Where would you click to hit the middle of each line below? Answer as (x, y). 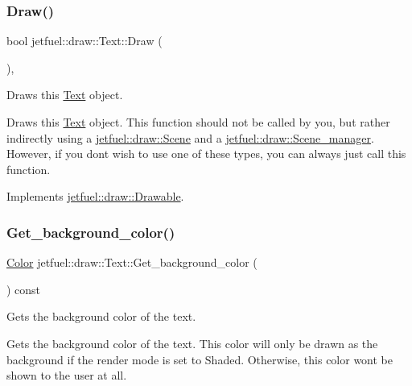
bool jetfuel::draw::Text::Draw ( (84, 41)
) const (24, 289)
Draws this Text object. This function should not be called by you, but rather (198, 122)
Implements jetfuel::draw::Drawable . (95, 196)
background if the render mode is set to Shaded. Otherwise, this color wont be (200, 359)
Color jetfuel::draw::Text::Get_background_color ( (132, 262)
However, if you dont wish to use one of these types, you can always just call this (206, 154)
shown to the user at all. (67, 375)
